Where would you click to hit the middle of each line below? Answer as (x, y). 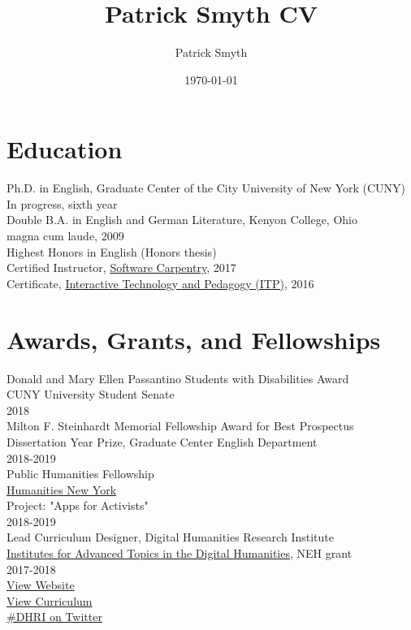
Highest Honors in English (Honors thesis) (112, 251)
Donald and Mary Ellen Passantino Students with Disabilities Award (178, 378)
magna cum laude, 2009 (65, 236)
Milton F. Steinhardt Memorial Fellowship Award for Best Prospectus (180, 426)
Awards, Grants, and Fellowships (194, 339)
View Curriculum (50, 600)
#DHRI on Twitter (54, 617)
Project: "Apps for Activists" (78, 505)
